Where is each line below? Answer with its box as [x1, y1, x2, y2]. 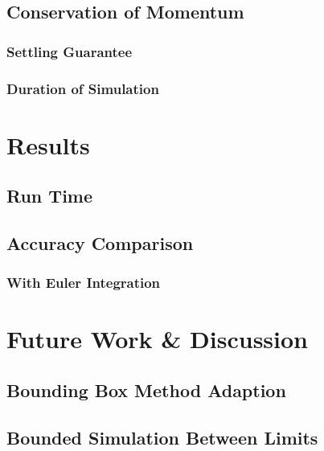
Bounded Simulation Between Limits [6, 424, 318, 449]
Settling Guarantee [6, 41, 133, 61]
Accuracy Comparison [6, 231, 194, 256]
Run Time [6, 183, 93, 208]
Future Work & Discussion [6, 322, 308, 355]
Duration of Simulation [6, 78, 159, 98]
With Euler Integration [6, 273, 161, 293]
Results [6, 128, 90, 161]
